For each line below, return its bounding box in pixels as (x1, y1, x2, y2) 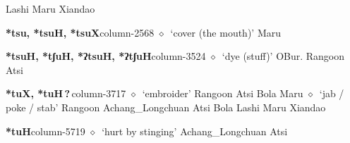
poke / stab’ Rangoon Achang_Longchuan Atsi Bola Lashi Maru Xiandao (6, 99, 326, 114)
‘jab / (319, 86, 344, 101)
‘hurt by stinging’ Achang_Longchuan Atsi (102, 123, 288, 138)
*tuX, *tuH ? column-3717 (6, 86, 126, 101)
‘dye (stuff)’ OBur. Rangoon (222, 49, 345, 63)
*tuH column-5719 (6, 123, 85, 138)
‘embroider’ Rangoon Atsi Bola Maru (142, 86, 303, 101)
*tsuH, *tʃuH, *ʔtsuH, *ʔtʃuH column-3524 (6, 49, 206, 63)
